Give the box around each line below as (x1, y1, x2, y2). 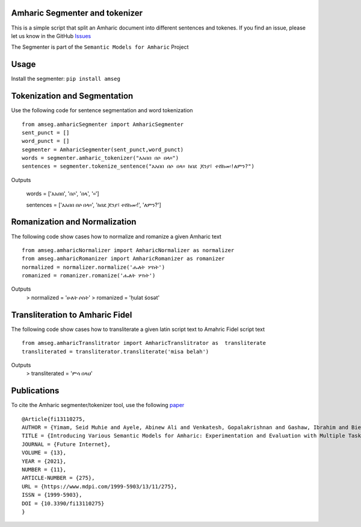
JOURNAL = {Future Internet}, (22, 441, 111, 447)
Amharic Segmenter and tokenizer (11, 8, 143, 18)
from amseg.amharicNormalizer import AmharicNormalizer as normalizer (22, 247, 235, 253)
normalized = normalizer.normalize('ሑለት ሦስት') (22, 263, 165, 271)
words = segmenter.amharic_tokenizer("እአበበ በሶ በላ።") (22, 154, 179, 162)
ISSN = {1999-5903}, (22, 491, 82, 499)
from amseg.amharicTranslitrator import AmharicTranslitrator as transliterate (22, 339, 267, 347)
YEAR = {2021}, (22, 458, 67, 464)
